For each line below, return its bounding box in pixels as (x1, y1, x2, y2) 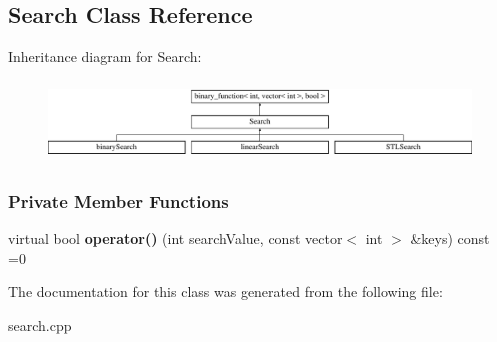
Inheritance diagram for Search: (8, 46, 202, 67)
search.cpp (8, 314, 72, 335)
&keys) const (410, 228, 490, 248)
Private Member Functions (8, 188, 229, 213)
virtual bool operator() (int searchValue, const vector (8, 228, 343, 248)
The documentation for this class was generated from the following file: (8, 281, 443, 302)
